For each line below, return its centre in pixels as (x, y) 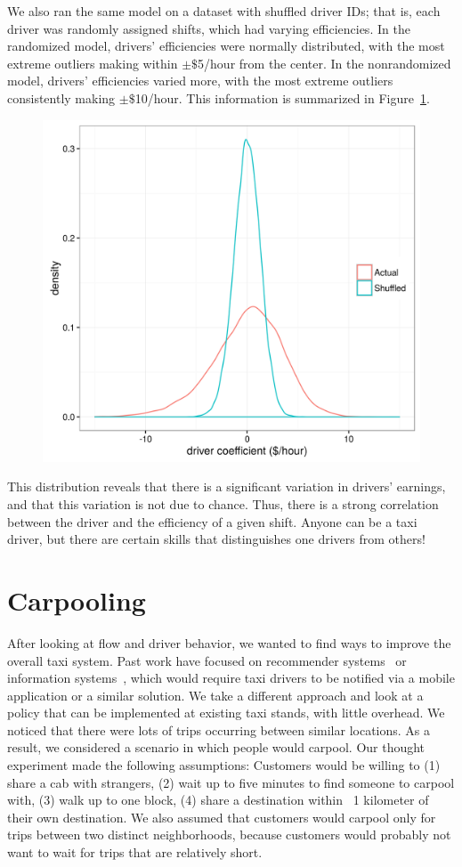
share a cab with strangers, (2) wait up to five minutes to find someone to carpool (231, 782)
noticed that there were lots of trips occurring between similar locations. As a (219, 729)
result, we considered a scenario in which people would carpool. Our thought (216, 747)
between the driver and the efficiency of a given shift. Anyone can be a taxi (212, 521)
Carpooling (77, 600)
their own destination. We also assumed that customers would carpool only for (222, 817)
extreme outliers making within (93, 63)
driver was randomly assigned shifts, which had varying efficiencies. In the (209, 28)
